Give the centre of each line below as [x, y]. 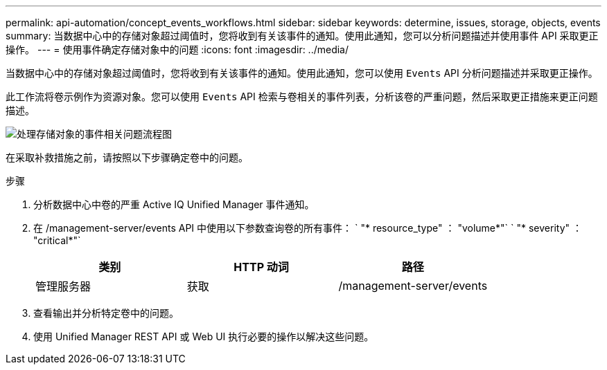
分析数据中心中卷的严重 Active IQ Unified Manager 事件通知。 [174, 204]
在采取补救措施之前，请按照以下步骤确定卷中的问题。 [127, 157]
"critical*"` [57, 240]
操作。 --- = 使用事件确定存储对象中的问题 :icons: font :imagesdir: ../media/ [177, 49]
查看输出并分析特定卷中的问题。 [106, 313]
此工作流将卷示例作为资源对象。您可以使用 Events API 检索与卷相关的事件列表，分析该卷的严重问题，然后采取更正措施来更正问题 [302, 96]
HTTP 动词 [261, 267]
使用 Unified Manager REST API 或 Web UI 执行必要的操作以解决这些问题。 [204, 336]
